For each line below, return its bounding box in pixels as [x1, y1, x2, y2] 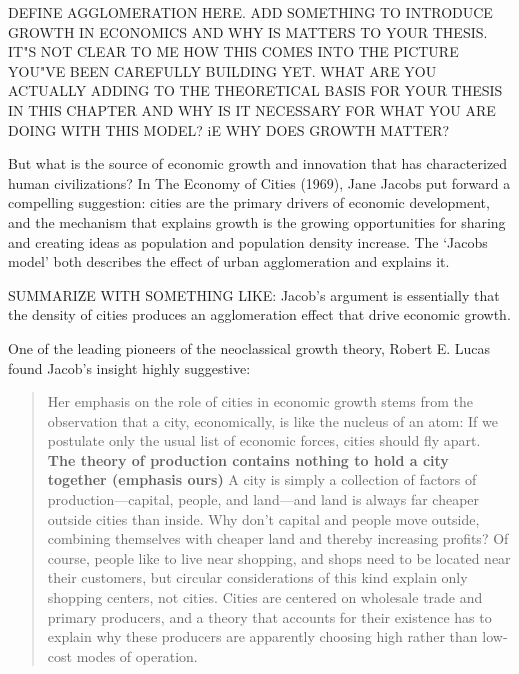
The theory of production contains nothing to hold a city [47, 449, 449, 470]
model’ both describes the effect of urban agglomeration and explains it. [8, 251, 450, 272]
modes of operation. [76, 645, 198, 666]
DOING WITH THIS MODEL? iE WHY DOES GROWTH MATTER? [8, 119, 450, 140]
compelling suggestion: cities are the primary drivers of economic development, [8, 192, 490, 213]
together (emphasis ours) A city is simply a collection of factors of [47, 469, 477, 490]
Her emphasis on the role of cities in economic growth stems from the [47, 391, 473, 412]
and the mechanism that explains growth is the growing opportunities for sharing [8, 211, 506, 232]
